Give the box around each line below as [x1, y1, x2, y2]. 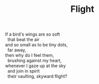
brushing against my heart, [7, 58, 62, 64]
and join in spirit [7, 68, 40, 74]
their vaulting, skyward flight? [7, 73, 68, 80]
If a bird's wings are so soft [5, 31, 60, 38]
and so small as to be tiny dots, [5, 42, 68, 48]
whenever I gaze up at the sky [5, 63, 66, 69]
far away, [7, 47, 26, 53]
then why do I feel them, [5, 52, 54, 58]
